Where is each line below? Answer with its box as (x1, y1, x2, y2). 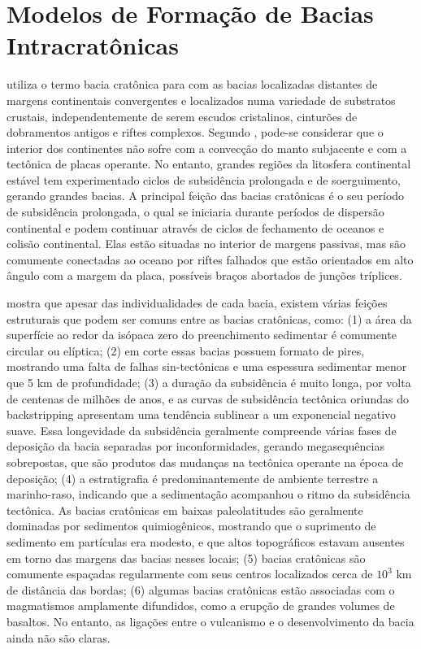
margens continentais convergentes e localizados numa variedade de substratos (7, 91, 396, 108)
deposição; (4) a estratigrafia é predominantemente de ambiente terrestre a (7, 469, 379, 486)
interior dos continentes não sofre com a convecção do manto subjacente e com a (7, 139, 407, 156)
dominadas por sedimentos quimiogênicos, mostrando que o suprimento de (7, 517, 376, 534)
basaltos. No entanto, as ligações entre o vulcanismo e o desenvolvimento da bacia (7, 612, 414, 629)
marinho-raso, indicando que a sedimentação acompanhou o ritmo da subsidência (7, 486, 410, 503)
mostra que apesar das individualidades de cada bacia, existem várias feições (7, 294, 388, 311)
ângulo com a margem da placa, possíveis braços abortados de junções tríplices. (7, 267, 402, 284)
